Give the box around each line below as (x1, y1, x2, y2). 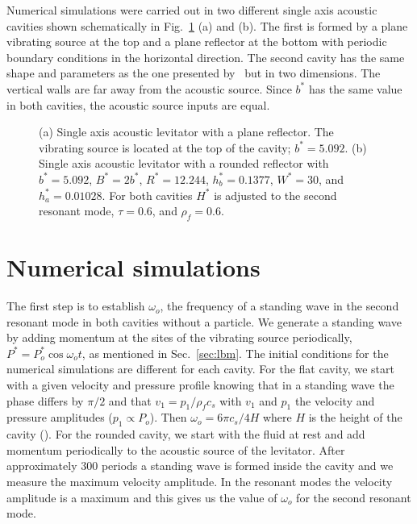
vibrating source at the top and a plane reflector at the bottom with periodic (6, 33, 387, 50)
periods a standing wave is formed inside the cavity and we (101, 457, 394, 474)
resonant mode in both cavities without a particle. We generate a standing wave (6, 313, 402, 330)
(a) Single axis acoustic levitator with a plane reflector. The (39, 123, 334, 140)
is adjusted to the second (214, 186, 337, 203)
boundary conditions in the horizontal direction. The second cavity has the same (6, 48, 405, 65)
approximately (6, 457, 77, 474)
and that (108, 392, 152, 409)
